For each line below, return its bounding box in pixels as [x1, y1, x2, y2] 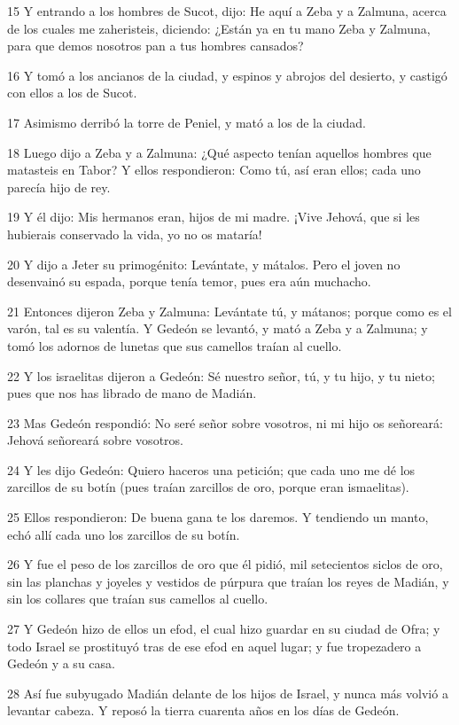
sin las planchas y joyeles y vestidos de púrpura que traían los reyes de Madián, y [7, 572, 449, 590]
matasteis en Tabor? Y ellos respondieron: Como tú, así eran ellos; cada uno [7, 160, 421, 179]
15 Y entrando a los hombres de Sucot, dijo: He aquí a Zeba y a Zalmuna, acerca [7, 2, 447, 19]
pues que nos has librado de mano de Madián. [7, 384, 257, 402]
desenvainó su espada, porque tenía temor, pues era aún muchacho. [7, 272, 371, 291]
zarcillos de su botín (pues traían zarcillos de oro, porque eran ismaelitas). [7, 478, 409, 496]
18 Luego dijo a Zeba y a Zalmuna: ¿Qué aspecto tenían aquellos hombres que [7, 143, 432, 161]
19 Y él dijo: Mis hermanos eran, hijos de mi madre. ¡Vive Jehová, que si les [7, 207, 420, 226]
